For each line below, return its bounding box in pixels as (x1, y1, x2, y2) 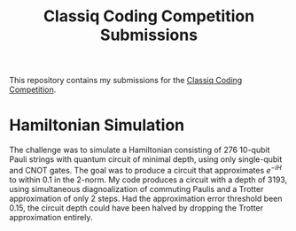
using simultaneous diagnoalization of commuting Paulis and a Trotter (9, 183, 264, 194)
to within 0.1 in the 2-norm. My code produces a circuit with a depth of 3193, (9, 174, 288, 185)
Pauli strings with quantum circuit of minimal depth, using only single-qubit (9, 154, 283, 165)
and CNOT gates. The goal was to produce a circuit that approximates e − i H (9, 164, 282, 175)
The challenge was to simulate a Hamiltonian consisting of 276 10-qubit (9, 144, 270, 156)
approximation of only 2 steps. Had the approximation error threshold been (9, 193, 283, 204)
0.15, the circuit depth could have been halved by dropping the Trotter (9, 202, 264, 213)
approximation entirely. (9, 212, 93, 222)
